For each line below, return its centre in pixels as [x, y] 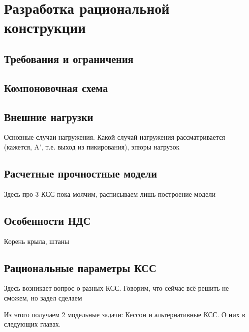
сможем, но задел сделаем [43, 297]
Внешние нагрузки [49, 116]
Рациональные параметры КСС [80, 267]
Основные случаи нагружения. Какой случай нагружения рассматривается [115, 137]
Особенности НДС [47, 220]
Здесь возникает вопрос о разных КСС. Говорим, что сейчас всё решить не [116, 288]
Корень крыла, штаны [37, 241]
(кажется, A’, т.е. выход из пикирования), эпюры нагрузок [92, 146]
